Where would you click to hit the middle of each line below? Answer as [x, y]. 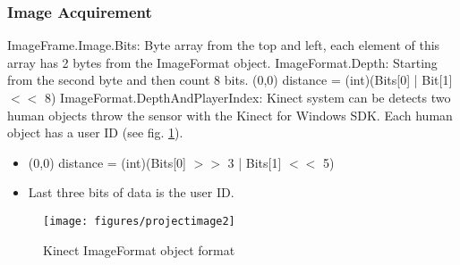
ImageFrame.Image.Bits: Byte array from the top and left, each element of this [224, 45]
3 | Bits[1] [255, 162]
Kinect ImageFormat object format [139, 249]
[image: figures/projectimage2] [139, 221]
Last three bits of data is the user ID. [131, 192]
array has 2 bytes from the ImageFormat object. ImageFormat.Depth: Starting [222, 62]
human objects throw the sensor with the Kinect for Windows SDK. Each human [230, 115]
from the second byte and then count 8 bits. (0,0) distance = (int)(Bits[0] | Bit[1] [230, 80]
